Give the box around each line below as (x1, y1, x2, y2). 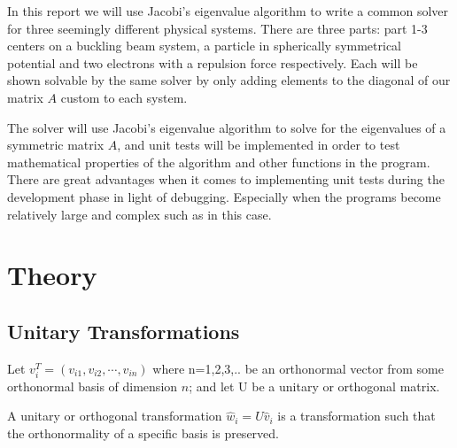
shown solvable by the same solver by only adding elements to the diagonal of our (7, 71, 451, 89)
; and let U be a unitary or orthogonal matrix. (189, 376, 440, 395)
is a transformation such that (277, 406, 436, 425)
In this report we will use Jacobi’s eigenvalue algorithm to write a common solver (7, 2, 449, 19)
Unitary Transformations (7, 317, 240, 344)
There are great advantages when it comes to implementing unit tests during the (7, 170, 445, 189)
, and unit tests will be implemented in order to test (117, 135, 400, 154)
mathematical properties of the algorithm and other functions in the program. (7, 152, 430, 171)
